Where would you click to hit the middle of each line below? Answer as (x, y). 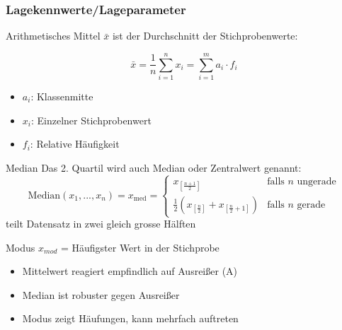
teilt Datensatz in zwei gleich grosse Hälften (101, 224)
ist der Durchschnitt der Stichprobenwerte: (205, 36)
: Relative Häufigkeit (75, 144)
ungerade (317, 181)
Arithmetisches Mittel (53, 36)
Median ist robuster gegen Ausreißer (101, 294)
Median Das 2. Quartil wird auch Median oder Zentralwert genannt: (154, 167)
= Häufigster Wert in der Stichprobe (140, 247)
